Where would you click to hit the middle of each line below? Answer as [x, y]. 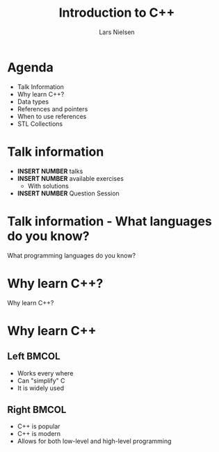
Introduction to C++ [117, 13]
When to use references [52, 116]
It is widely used [41, 388]
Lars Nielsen [117, 32]
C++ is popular [39, 426]
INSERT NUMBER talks [50, 171]
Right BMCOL [37, 409]
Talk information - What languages [109, 221]
